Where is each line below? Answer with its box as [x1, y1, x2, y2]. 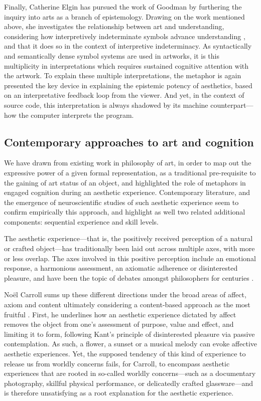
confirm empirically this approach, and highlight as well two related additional [4, 207, 245, 217]
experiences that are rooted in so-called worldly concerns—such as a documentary [4, 368, 256, 378]
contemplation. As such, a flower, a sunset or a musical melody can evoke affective [4, 338, 257, 349]
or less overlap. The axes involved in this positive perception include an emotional [4, 253, 256, 263]
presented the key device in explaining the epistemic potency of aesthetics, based [4, 80, 252, 90]
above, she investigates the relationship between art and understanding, [4, 21, 224, 32]
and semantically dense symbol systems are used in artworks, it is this [4, 50, 220, 61]
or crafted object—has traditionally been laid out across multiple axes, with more [4, 243, 255, 254]
